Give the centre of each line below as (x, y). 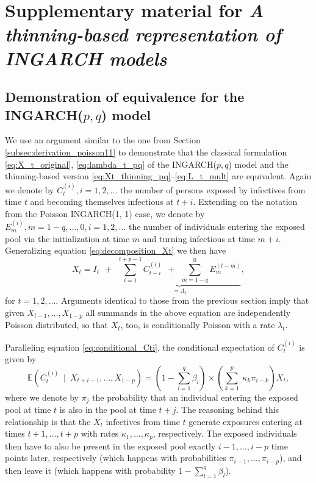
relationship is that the (48, 421)
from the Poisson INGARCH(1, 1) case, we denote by (105, 213)
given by (21, 359)
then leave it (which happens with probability (90, 470)
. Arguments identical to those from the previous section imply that (182, 300)
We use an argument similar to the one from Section (103, 140)
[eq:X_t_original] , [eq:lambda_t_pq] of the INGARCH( (111, 164)
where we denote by (42, 397)
